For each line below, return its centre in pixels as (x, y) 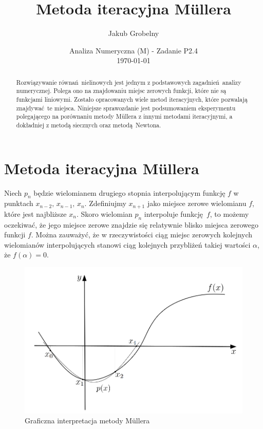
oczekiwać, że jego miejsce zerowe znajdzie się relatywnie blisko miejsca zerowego (131, 224)
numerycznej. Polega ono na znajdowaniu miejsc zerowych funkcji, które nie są (121, 91)
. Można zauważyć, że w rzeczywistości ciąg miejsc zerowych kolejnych (142, 235)
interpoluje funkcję (173, 213)
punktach (19, 203)
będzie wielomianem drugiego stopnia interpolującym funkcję (129, 192)
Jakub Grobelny (134, 33)
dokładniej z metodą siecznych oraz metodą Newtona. (89, 125)
